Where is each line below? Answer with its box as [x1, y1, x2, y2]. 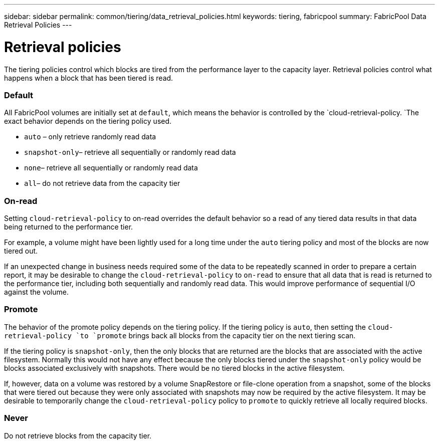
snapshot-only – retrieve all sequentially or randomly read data [24, 148, 236, 157]
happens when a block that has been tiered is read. [4, 73, 173, 82]
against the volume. [4, 288, 69, 296]
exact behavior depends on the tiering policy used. [4, 117, 172, 126]
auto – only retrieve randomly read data [24, 132, 156, 141]
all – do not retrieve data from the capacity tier [24, 179, 180, 188]
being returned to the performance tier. [4, 223, 133, 231]
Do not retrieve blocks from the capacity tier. [4, 431, 152, 440]
